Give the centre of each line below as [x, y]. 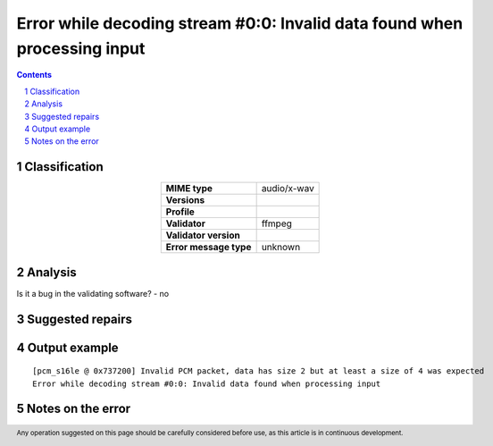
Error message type [209, 248]
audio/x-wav [288, 189]
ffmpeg [276, 223]
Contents [34, 75]
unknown [281, 248]
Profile [180, 212]
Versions [185, 200]
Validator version [203, 235]
